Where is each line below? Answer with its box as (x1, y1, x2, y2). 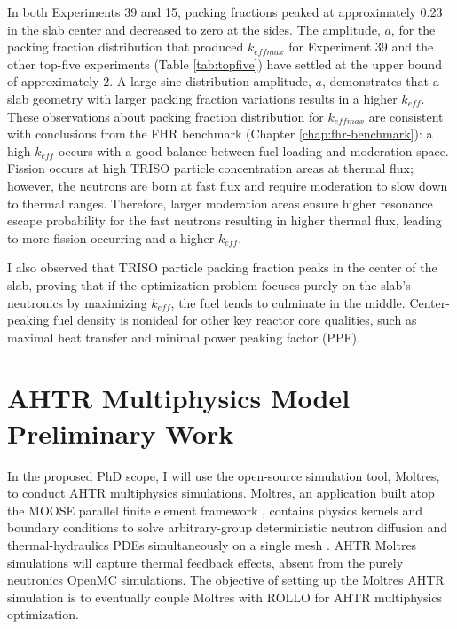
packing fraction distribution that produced (7, 37, 244, 56)
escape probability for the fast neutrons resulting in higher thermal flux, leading (7, 211, 442, 230)
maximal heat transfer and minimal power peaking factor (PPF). (7, 327, 360, 346)
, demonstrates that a (322, 72, 439, 90)
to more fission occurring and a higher (7, 228, 215, 247)
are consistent (368, 106, 444, 125)
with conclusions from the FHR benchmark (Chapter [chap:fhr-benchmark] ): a (7, 124, 433, 143)
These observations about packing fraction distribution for (7, 106, 324, 125)
